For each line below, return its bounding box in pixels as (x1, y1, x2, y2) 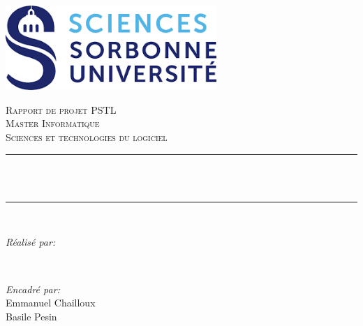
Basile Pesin (6, 309, 57, 323)
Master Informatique (6, 116, 100, 131)
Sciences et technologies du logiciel (6, 130, 168, 145)
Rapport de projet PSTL (6, 102, 117, 117)
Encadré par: (6, 281, 60, 296)
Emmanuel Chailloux (6, 295, 96, 310)
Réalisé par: (6, 235, 56, 249)
